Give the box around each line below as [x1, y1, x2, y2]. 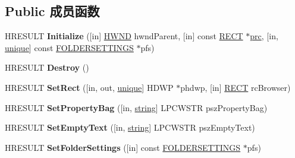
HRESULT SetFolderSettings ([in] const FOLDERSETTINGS [5, 141, 241, 153]
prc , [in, [250, 30, 278, 42]
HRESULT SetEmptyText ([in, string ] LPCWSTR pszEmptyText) [5, 121, 255, 134]
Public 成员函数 [5, 2, 100, 20]
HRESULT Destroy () [5, 61, 89, 74]
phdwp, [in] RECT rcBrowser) [180, 81, 291, 93]
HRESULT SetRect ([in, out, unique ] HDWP [5, 81, 174, 93]
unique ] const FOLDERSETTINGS [5, 41, 134, 53]
